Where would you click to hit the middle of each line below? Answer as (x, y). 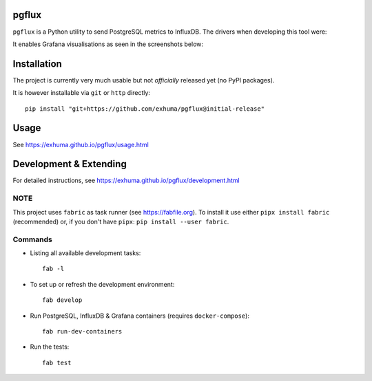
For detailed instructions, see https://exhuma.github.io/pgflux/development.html (126, 181)
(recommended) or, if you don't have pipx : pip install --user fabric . (121, 221)
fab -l (53, 269)
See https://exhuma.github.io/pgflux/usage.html (81, 144)
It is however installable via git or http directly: (82, 93)
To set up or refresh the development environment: (102, 284)
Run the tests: (50, 347)
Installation (37, 64)
